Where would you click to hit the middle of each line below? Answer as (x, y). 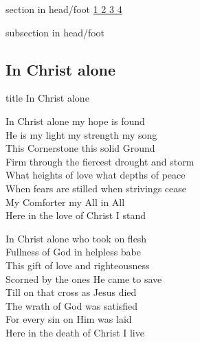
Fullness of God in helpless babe (74, 252)
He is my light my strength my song (81, 134)
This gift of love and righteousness (78, 265)
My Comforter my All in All (65, 202)
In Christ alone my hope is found (75, 121)
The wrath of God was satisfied (72, 305)
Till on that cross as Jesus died (71, 292)
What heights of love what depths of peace (96, 175)
